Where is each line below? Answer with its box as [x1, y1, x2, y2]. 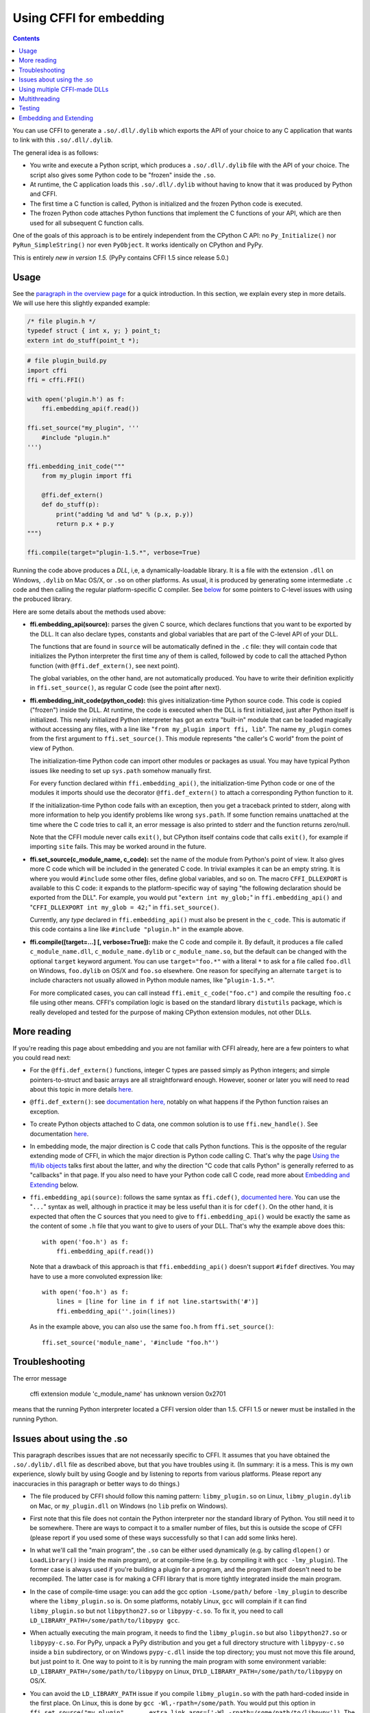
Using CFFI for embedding [12, 10, 164, 25]
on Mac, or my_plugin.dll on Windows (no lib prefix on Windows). [29, 1501, 228, 1510]
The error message [12, 1374, 67, 1382]
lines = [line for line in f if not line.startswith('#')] [56, 1298, 259, 1305]
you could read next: [12, 1053, 71, 1061]
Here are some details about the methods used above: [12, 607, 166, 616]
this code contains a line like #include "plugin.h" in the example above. [29, 925, 244, 933]
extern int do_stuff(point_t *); [27, 336, 140, 344]
